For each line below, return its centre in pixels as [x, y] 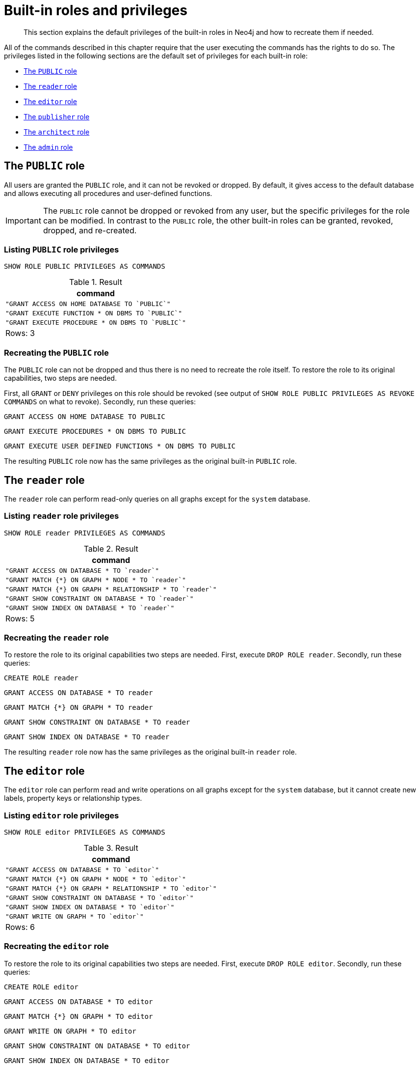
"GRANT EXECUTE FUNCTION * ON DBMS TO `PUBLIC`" [94, 313]
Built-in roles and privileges [96, 10]
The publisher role [57, 116]
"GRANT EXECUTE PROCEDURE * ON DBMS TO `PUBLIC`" [96, 323]
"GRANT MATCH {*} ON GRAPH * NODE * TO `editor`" [96, 879]
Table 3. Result [111, 848]
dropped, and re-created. [90, 230]
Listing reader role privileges [62, 516]
